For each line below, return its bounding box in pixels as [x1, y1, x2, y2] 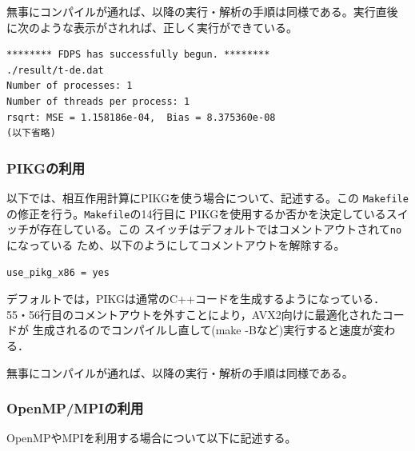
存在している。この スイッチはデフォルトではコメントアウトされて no [39, 221, 402, 237]
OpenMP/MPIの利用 [6, 398, 144, 418]
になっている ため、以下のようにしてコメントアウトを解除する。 [6, 236, 345, 253]
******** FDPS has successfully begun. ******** [6, 49, 270, 61]
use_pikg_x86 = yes [6, 266, 110, 278]
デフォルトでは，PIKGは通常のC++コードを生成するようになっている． [6, 290, 385, 307]
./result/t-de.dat [6, 64, 104, 76]
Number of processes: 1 [6, 80, 133, 92]
